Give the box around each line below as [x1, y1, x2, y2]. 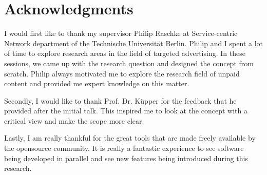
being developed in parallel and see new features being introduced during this [4, 152, 248, 163]
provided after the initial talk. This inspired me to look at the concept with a [4, 105, 247, 116]
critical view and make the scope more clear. [4, 115, 144, 126]
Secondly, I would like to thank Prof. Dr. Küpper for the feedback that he [4, 95, 237, 106]
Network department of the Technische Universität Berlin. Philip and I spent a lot [4, 37, 263, 48]
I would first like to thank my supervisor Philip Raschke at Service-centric [4, 28, 238, 38]
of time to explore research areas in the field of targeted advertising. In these [4, 48, 245, 59]
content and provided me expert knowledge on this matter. [4, 78, 189, 89]
